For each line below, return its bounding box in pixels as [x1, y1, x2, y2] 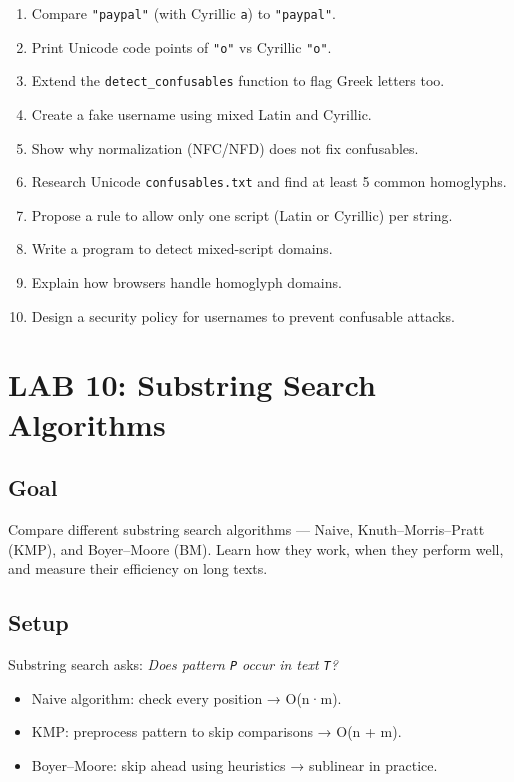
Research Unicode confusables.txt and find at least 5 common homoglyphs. [31, 171, 507, 192]
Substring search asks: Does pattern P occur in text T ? [8, 653, 338, 674]
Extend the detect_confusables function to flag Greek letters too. [31, 70, 445, 91]
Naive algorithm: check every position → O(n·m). [31, 687, 342, 708]
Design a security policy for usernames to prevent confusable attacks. [31, 305, 455, 326]
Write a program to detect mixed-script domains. [31, 238, 333, 259]
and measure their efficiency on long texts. [8, 558, 268, 579]
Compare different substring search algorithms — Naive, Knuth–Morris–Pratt [8, 518, 485, 539]
